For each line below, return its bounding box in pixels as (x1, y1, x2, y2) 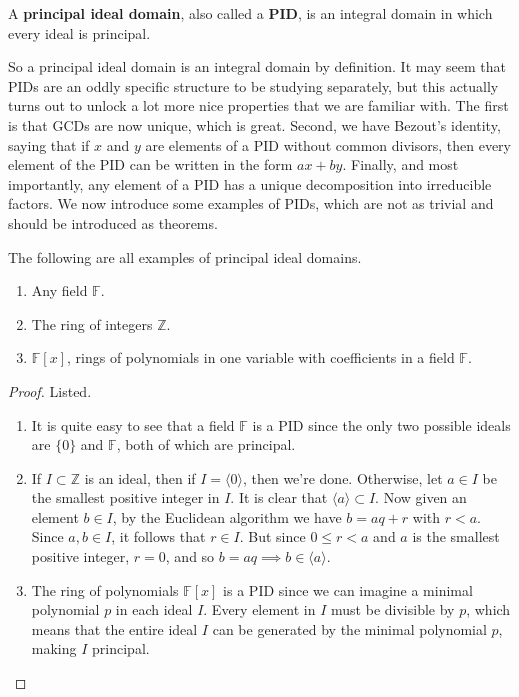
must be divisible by (331, 599, 455, 620)
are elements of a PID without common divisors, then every (145, 134, 511, 155)
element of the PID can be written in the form (8, 154, 293, 175)
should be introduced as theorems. (8, 212, 218, 233)
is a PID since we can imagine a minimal (223, 579, 473, 600)
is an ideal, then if (84, 467, 196, 488)
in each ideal (115, 599, 193, 620)
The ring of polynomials (31, 579, 179, 600)
